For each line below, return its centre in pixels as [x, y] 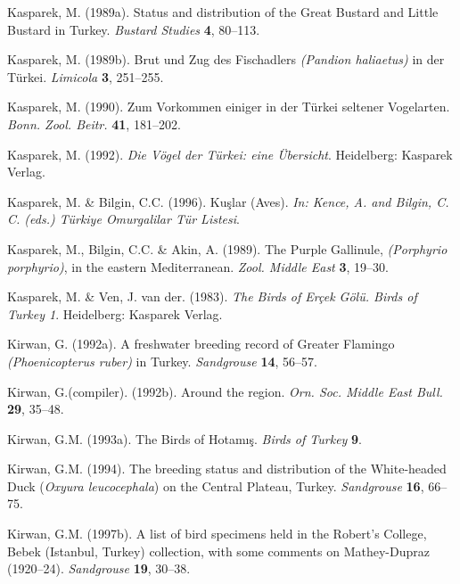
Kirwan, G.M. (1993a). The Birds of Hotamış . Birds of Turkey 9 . [185, 438]
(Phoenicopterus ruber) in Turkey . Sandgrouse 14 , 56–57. [162, 361]
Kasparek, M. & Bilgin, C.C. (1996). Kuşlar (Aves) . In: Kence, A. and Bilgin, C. [228, 201]
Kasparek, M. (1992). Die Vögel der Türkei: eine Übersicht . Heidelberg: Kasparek [230, 154]
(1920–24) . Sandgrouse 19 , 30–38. [99, 568]
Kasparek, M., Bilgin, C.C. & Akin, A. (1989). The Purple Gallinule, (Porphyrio [227, 248]
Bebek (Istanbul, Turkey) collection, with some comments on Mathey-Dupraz [218, 551]
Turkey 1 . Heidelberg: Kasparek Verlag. [115, 313]
